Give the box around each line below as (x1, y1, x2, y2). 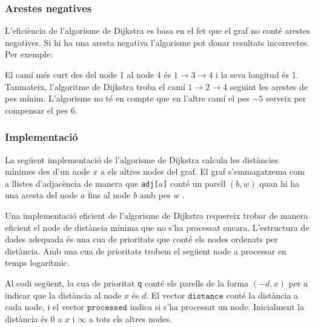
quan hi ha (259, 176, 300, 189)
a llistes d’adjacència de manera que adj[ (5, 176, 159, 189)
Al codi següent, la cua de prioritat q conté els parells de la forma (5, 277, 249, 289)
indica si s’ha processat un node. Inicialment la (130, 300, 304, 313)
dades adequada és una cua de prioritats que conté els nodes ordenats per (5, 233, 278, 245)
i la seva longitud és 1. (215, 68, 299, 80)
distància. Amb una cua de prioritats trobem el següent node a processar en (5, 244, 287, 257)
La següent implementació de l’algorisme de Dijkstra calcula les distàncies (5, 153, 279, 166)
